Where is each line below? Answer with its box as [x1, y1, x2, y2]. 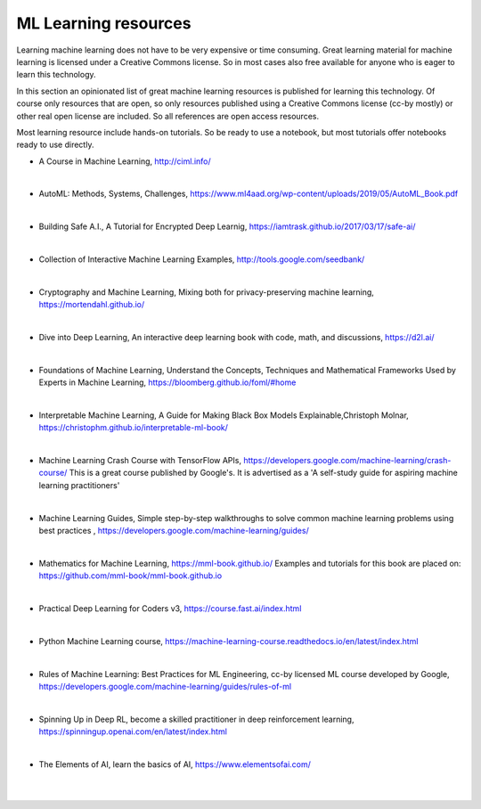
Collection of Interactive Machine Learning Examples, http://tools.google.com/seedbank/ [38, 254, 365, 265]
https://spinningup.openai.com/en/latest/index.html [38, 726, 227, 737]
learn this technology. [16, 69, 97, 80]
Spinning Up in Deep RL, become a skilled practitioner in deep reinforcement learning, [38, 714, 355, 724]
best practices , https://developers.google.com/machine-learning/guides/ [38, 526, 309, 536]
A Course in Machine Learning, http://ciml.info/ [38, 156, 211, 167]
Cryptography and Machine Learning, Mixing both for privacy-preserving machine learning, [38, 286, 374, 298]
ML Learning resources [16, 13, 192, 33]
